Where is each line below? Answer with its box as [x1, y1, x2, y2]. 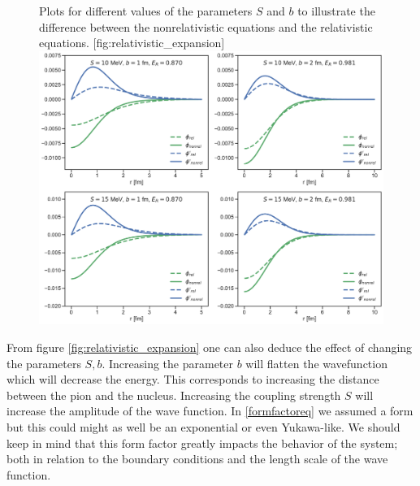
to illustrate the [297, 2, 375, 19]
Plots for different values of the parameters [39, 2, 253, 19]
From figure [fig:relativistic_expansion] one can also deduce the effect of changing [6, 339, 413, 355]
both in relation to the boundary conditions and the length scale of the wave [6, 450, 388, 467]
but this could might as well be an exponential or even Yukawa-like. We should [6, 418, 401, 435]
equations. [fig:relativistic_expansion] [39, 34, 225, 51]
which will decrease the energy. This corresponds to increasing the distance [6, 371, 379, 388]
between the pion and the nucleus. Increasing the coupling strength [6, 386, 341, 403]
